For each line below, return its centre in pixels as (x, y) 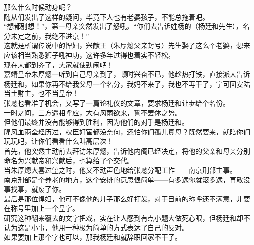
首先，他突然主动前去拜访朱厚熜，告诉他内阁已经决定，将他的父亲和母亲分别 (127, 150)
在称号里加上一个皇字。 (42, 208)
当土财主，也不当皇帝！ (42, 93)
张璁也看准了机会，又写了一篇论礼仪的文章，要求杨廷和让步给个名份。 (117, 102)
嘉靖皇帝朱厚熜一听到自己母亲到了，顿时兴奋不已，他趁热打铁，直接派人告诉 (127, 74)
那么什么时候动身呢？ (38, 7)
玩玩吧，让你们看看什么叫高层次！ (59, 141)
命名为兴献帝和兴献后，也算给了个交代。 (69, 160)
